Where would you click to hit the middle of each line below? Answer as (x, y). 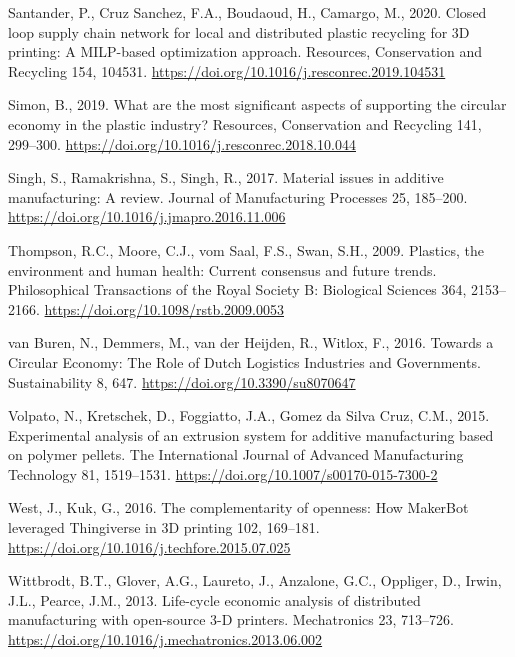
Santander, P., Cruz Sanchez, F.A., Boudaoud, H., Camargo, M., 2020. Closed (247, 12)
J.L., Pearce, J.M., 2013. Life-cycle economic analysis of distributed (214, 599)
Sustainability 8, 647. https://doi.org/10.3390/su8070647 (182, 381)
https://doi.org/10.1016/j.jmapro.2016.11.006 (147, 216)
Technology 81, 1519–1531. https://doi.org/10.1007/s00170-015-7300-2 (223, 473)
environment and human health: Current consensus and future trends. (222, 269)
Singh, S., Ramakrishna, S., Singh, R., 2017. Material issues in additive (226, 177)
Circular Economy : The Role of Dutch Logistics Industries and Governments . (244, 361)
